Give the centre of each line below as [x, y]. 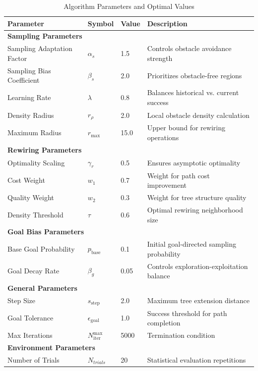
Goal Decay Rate [33, 271]
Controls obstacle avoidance [189, 48]
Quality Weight [31, 197]
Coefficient [24, 80]
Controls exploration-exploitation [197, 266]
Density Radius [31, 115]
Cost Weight [26, 180]
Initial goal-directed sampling [192, 244]
